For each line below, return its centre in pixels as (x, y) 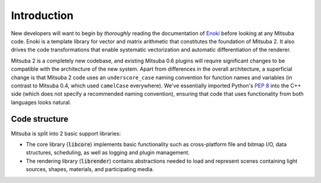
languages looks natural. (41, 102)
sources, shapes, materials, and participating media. (90, 169)
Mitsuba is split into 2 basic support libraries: (66, 133)
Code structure (40, 119)
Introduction (42, 15)
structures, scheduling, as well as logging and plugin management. (108, 153)
